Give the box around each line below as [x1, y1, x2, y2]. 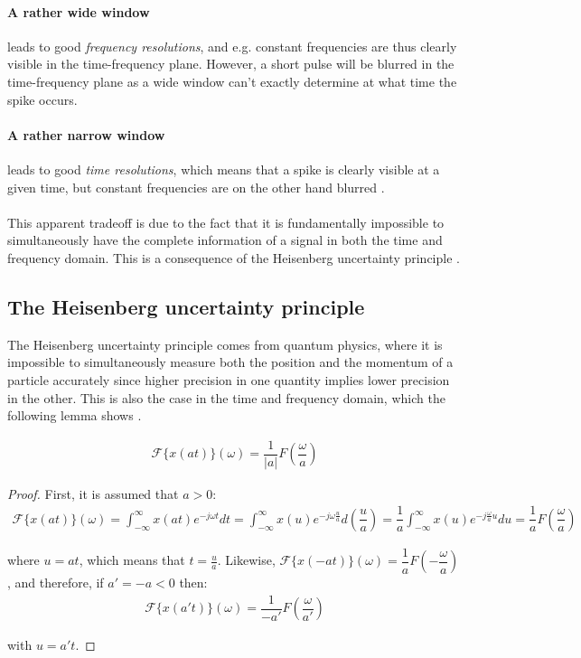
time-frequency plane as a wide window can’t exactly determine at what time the [7, 71, 457, 90]
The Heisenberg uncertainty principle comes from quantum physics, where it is [7, 334, 443, 353]
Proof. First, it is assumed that [7, 484, 179, 503]
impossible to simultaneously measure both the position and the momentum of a [7, 352, 454, 371]
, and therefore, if [7, 573, 104, 592]
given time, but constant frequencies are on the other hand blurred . [7, 177, 385, 196]
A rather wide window [7, 2, 150, 21]
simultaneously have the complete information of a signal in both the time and [7, 230, 443, 249]
